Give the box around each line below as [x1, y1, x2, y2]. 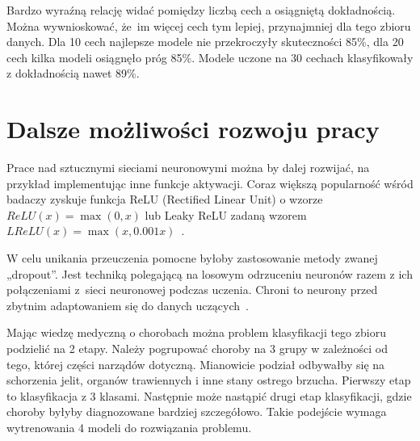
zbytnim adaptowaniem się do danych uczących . [6, 296, 249, 313]
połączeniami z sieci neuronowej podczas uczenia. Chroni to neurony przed [6, 281, 378, 298]
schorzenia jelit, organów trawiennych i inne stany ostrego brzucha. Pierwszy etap [6, 372, 411, 388]
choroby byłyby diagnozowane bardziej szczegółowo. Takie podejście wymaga [6, 403, 387, 420]
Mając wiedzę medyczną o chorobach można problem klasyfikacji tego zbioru [6, 324, 386, 341]
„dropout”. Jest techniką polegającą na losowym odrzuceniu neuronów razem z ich [6, 265, 413, 282]
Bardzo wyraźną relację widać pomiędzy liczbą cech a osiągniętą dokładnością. [6, 2, 396, 18]
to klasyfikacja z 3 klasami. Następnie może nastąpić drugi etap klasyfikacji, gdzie [6, 387, 412, 404]
